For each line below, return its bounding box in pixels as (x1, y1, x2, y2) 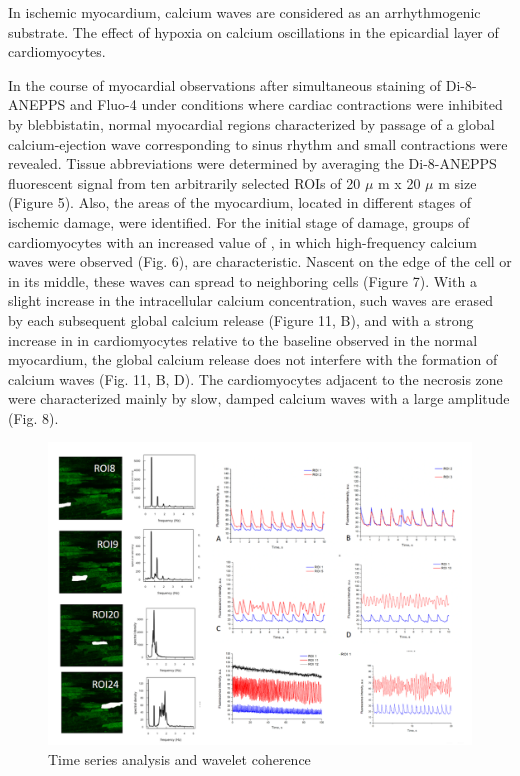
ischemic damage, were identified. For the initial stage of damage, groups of (8, 211, 470, 232)
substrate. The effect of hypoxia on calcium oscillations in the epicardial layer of (8, 21, 499, 42)
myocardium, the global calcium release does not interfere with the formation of (8, 349, 498, 370)
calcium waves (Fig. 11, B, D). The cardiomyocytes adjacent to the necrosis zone (8, 368, 503, 389)
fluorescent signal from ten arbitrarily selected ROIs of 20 (8, 172, 361, 193)
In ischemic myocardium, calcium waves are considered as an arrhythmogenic (8, 2, 481, 22)
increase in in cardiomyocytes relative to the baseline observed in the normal (8, 329, 478, 350)
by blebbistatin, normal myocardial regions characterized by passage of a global (8, 113, 495, 134)
